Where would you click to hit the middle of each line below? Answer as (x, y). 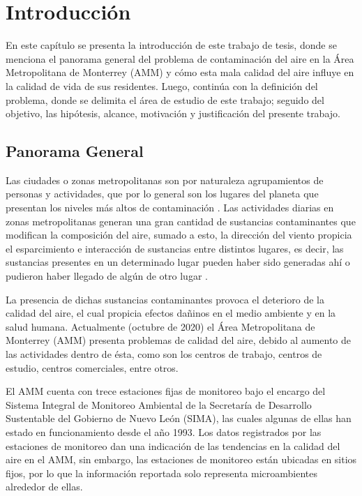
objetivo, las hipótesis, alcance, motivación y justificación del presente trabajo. (173, 113)
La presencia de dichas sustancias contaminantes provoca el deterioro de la (165, 299)
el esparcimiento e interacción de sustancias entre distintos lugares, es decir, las (175, 248)
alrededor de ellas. (44, 487)
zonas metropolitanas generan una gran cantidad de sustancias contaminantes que (181, 221)
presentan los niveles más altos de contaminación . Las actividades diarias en (170, 208)
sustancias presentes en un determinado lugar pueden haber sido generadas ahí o (178, 262)
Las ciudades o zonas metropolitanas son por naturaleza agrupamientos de (165, 180)
